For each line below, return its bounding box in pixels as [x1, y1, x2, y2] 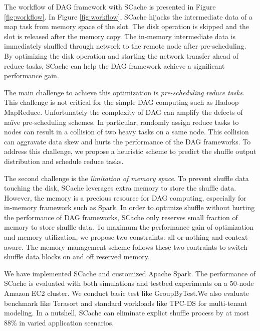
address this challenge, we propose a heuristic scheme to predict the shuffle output [4, 146, 256, 156]
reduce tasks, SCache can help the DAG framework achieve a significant [4, 60, 225, 71]
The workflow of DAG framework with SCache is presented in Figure [4, 2, 216, 12]
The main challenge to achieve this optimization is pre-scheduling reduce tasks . [4, 87, 244, 97]
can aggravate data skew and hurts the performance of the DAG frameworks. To [4, 136, 251, 146]
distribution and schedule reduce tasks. [4, 155, 124, 166]
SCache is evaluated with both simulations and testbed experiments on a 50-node [4, 278, 254, 288]
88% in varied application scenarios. [4, 317, 114, 327]
